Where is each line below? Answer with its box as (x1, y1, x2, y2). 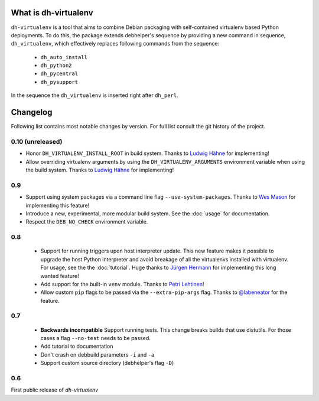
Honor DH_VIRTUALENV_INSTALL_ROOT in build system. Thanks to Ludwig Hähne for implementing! (25, 150, 270, 157)
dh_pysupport (40, 79, 79, 85)
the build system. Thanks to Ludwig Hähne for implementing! (25, 166, 174, 174)
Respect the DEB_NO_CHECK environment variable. (25, 218, 148, 225)
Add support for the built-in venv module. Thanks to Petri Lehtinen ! (40, 280, 204, 287)
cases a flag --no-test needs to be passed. (40, 335, 151, 342)
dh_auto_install (40, 54, 88, 60)
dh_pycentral (40, 70, 79, 77)
